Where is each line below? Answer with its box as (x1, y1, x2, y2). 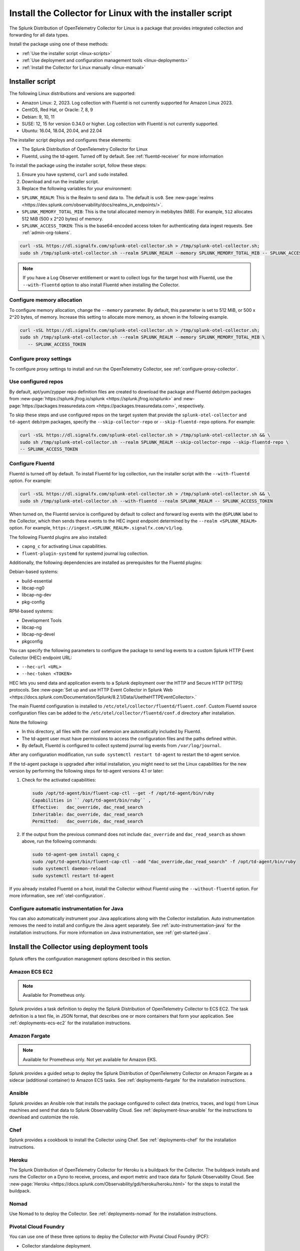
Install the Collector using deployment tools (9, 942, 148, 951)
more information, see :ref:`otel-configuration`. (9, 892, 105, 898)
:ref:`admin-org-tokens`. (21, 230, 72, 236)
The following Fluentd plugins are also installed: (9, 534, 107, 540)
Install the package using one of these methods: (9, 41, 108, 47)
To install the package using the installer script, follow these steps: (9, 162, 147, 168)
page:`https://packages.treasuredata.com (9, 403, 95, 409)
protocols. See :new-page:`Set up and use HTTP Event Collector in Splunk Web (9, 687, 173, 693)
